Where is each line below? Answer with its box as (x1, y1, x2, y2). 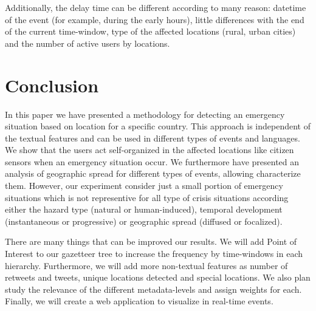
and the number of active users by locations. (5, 36, 170, 49)
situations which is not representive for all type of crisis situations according (5, 191, 289, 203)
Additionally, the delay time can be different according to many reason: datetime (5, 1, 306, 13)
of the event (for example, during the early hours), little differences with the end (5, 13, 304, 26)
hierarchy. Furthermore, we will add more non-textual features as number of (5, 259, 288, 272)
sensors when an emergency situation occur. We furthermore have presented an (5, 155, 300, 168)
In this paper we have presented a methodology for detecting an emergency (5, 108, 285, 120)
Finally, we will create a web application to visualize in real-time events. (5, 295, 273, 307)
